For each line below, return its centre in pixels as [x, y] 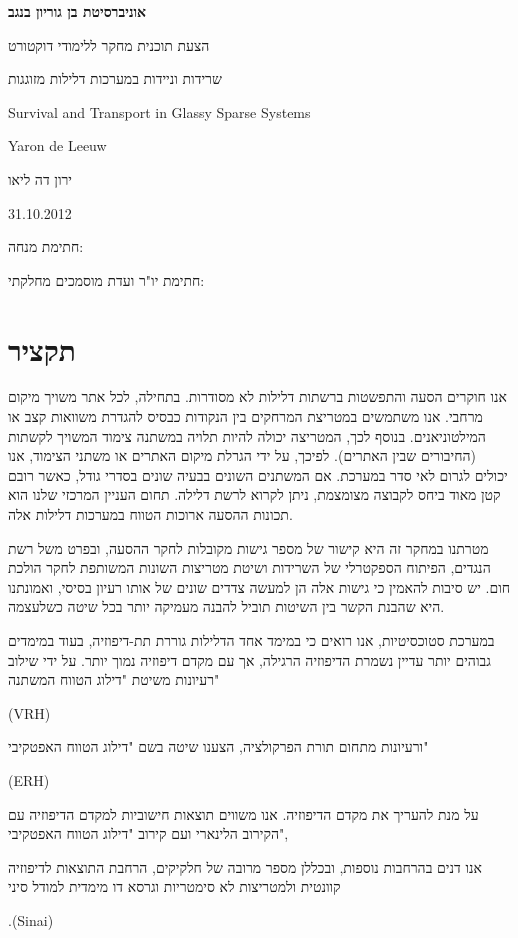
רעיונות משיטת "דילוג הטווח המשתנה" [114, 679]
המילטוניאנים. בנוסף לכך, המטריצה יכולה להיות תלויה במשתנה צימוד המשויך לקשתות [247, 435]
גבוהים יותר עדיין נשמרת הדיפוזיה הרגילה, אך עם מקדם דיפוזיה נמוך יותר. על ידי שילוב [249, 659]
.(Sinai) [31, 919]
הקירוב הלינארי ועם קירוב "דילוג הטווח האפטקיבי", [148, 833]
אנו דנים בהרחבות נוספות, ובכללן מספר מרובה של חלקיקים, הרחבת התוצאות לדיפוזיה [245, 866]
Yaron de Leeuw [57, 145]
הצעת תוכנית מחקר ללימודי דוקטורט [109, 44]
